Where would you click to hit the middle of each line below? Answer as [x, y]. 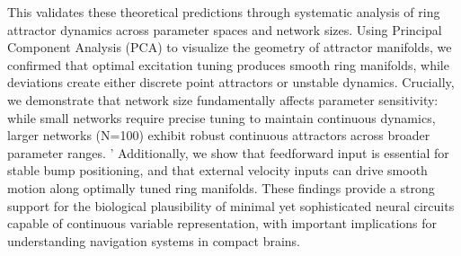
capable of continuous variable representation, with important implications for [222, 223]
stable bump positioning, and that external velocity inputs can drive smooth [217, 170]
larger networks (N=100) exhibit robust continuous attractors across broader [219, 135]
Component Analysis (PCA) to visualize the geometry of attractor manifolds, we [230, 47]
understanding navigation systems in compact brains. [154, 240]
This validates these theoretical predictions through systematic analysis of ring [224, 12]
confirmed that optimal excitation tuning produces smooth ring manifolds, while [228, 64]
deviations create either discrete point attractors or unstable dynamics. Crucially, [231, 82]
